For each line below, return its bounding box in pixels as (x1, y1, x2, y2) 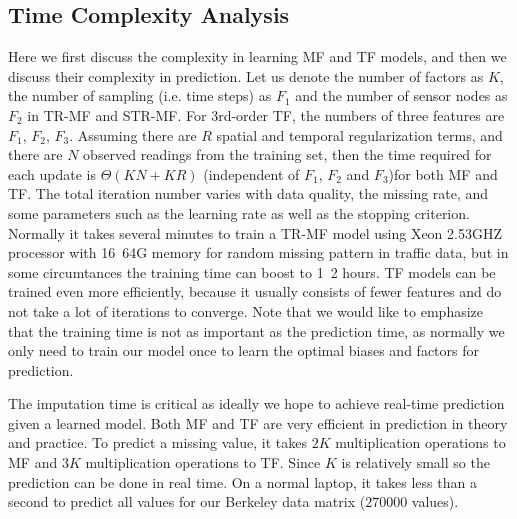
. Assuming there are (69, 124, 197, 145)
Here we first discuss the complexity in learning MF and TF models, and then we (8, 46, 507, 67)
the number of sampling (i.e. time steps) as (8, 85, 272, 106)
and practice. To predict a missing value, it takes (8, 432, 307, 453)
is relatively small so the (341, 452, 490, 473)
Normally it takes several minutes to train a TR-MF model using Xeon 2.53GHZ (8, 222, 502, 243)
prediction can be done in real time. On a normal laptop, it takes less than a (8, 471, 477, 492)
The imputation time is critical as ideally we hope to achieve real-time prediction (8, 393, 505, 414)
